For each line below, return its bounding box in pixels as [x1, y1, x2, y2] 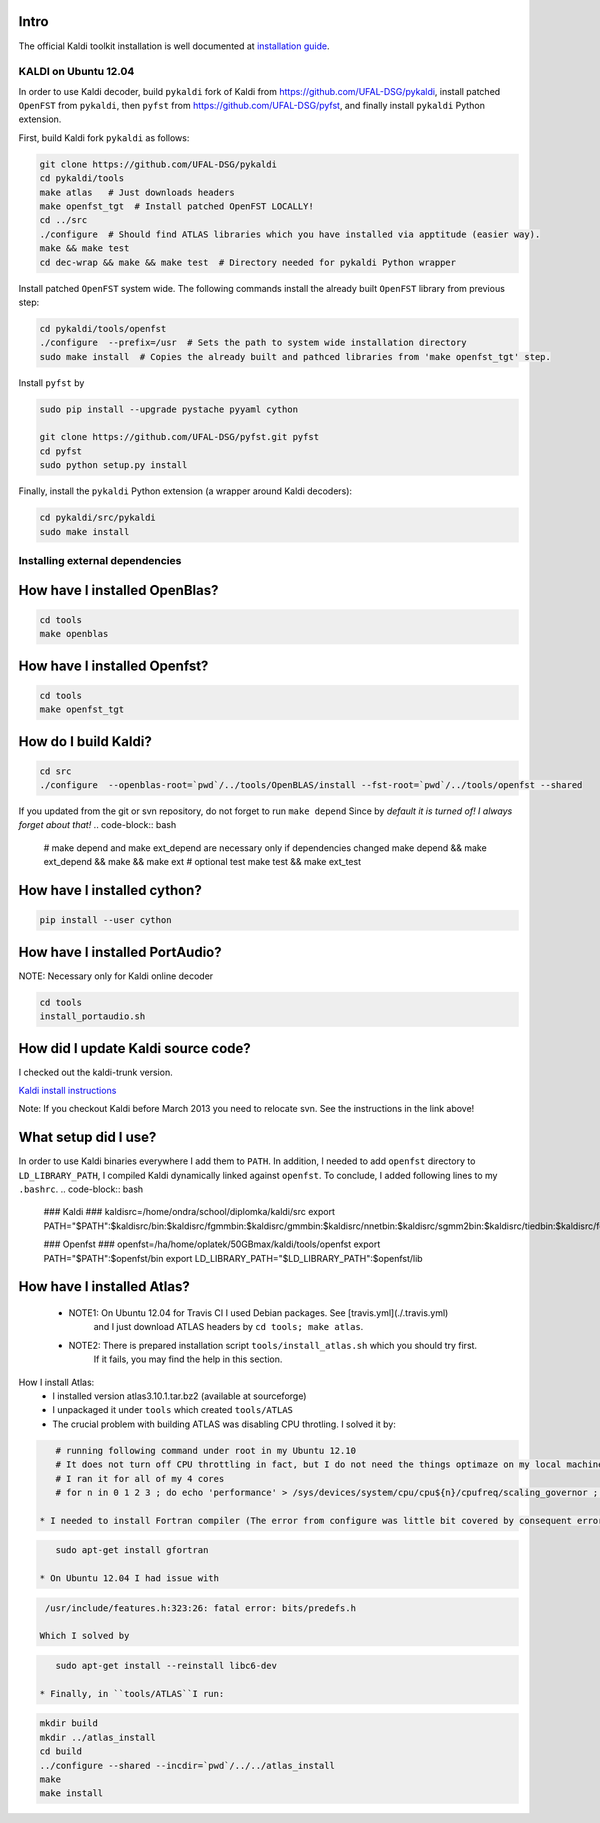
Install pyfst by [18, 376, 85, 389]
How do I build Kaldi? [18, 733, 152, 750]
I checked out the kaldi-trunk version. [18, 1066, 174, 1078]
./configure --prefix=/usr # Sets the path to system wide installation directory [39, 337, 467, 349]
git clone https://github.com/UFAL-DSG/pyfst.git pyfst [39, 431, 320, 443]
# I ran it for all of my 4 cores [55, 1473, 225, 1484]
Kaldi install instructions [18, 1085, 117, 1097]
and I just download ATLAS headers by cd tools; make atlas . [93, 1321, 364, 1333]
